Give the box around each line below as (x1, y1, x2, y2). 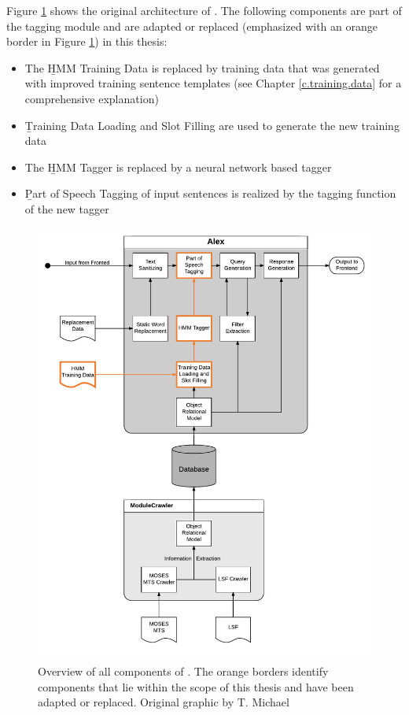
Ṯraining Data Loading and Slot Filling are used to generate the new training (24, 117, 400, 133)
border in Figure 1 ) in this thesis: (6, 33, 168, 50)
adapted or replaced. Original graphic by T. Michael (38, 694, 289, 710)
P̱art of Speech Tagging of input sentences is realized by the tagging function (24, 185, 396, 202)
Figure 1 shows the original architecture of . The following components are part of (6, 2, 402, 18)
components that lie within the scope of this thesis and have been (38, 678, 354, 695)
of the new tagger (24, 200, 109, 217)
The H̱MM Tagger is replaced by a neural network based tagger (24, 158, 332, 175)
